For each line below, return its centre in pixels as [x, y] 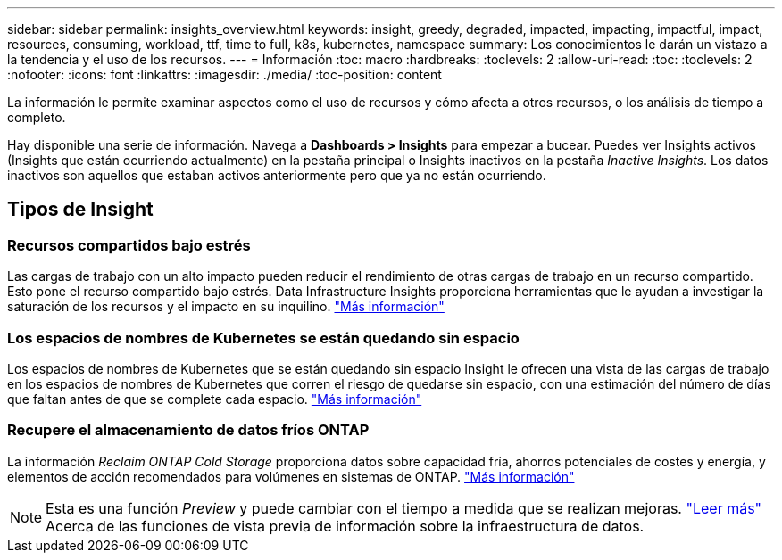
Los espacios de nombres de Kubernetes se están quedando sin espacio [263, 338]
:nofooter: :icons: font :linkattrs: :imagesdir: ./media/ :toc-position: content [225, 74]
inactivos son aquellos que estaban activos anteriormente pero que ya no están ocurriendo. [277, 175]
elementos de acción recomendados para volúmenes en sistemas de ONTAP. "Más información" [291, 476]
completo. [37, 117]
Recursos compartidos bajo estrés [129, 245]
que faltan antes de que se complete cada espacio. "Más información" [215, 399]
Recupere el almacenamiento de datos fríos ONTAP [188, 430]
